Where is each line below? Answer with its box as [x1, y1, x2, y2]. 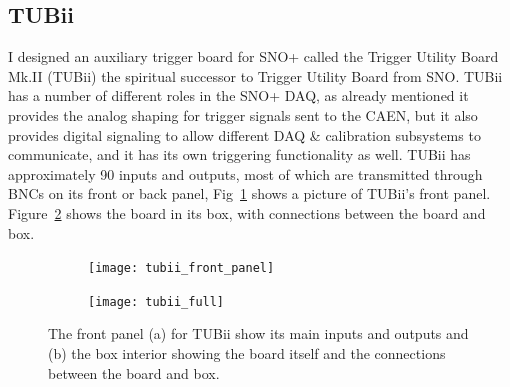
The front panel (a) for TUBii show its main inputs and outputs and [48, 323, 469, 344]
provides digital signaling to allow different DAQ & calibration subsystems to [8, 124, 481, 145]
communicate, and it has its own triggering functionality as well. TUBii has [8, 144, 471, 165]
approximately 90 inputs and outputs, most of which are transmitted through [8, 163, 483, 184]
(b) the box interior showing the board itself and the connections [48, 343, 446, 364]
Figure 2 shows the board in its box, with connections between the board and [8, 202, 486, 223]
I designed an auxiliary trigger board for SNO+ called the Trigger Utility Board [8, 46, 499, 67]
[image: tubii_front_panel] [88, 261, 275, 276]
